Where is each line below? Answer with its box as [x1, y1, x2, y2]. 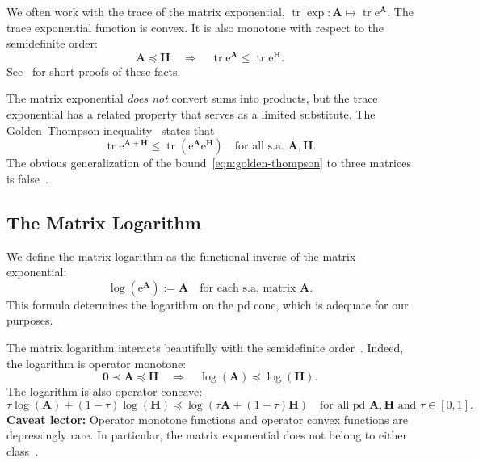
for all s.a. [234, 141, 284, 153]
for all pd [319, 399, 366, 411]
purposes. [6, 312, 53, 329]
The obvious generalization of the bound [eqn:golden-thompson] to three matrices [6, 154, 411, 171]
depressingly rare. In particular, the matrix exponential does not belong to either [6, 426, 407, 443]
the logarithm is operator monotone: [6, 355, 187, 372]
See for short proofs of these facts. [6, 62, 181, 79]
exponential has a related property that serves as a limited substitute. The [6, 106, 376, 123]
